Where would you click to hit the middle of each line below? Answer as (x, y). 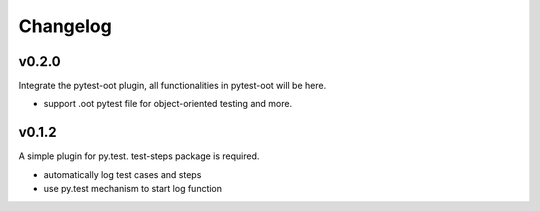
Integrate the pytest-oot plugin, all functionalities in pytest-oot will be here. (172, 86)
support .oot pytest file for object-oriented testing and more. (168, 104)
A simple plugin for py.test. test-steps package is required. (139, 156)
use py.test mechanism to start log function (133, 189)
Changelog (65, 26)
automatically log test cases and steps (122, 174)
